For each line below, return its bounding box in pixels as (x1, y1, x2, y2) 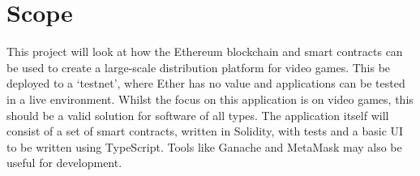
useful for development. (6, 154, 122, 171)
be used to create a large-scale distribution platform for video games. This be (6, 58, 391, 75)
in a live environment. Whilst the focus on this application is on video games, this (6, 90, 414, 107)
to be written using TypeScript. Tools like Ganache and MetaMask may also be (6, 138, 402, 155)
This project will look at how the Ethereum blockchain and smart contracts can (6, 43, 403, 60)
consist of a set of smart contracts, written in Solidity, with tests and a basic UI (6, 122, 404, 140)
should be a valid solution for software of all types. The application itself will (6, 106, 389, 123)
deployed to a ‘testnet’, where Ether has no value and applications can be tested (6, 75, 405, 92)
